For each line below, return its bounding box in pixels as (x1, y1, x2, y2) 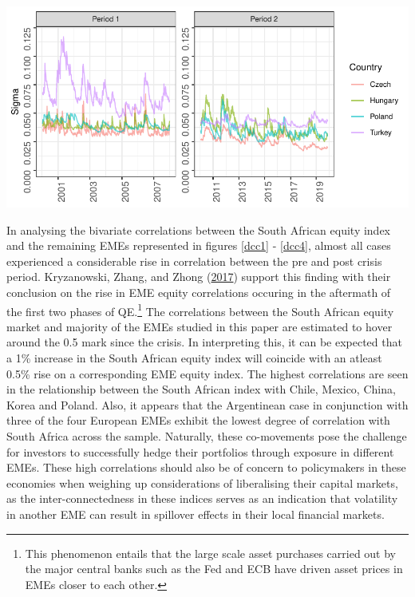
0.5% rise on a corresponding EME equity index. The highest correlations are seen (6, 365, 409, 382)
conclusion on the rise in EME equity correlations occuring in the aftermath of (6, 283, 391, 300)
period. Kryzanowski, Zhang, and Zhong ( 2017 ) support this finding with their (6, 268, 391, 285)
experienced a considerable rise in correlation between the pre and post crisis (6, 252, 382, 269)
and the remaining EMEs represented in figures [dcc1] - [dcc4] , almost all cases (6, 237, 391, 254)
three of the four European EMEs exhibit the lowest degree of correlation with (6, 412, 390, 429)
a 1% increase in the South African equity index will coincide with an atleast (6, 350, 382, 366)
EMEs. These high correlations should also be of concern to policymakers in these (6, 459, 406, 476)
